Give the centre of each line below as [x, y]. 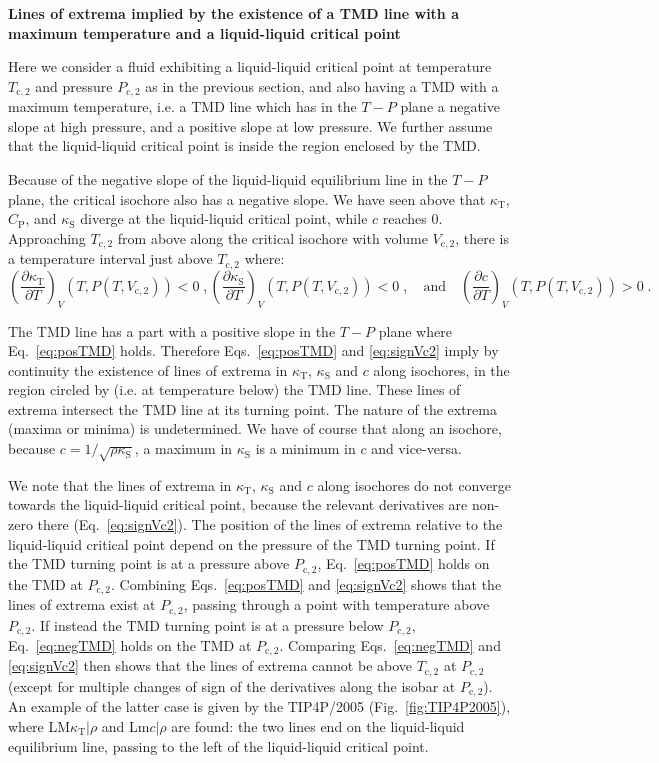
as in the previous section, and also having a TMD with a [322, 85]
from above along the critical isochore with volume [272, 237]
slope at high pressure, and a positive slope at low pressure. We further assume [250, 125]
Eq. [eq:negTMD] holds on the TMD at [130, 645]
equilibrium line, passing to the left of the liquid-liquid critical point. [218, 745]
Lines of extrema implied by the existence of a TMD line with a [234, 13]
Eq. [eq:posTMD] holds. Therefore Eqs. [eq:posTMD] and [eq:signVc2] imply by [253, 350]
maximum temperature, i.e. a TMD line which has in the [182, 106]
